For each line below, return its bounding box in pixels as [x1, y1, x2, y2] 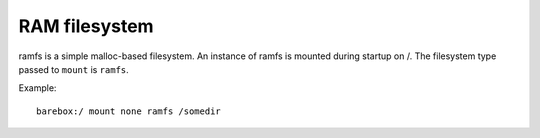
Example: [18, 82, 57, 94]
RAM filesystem [18, 15, 154, 37]
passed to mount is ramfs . [18, 63, 129, 75]
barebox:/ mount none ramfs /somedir [36, 105, 222, 117]
